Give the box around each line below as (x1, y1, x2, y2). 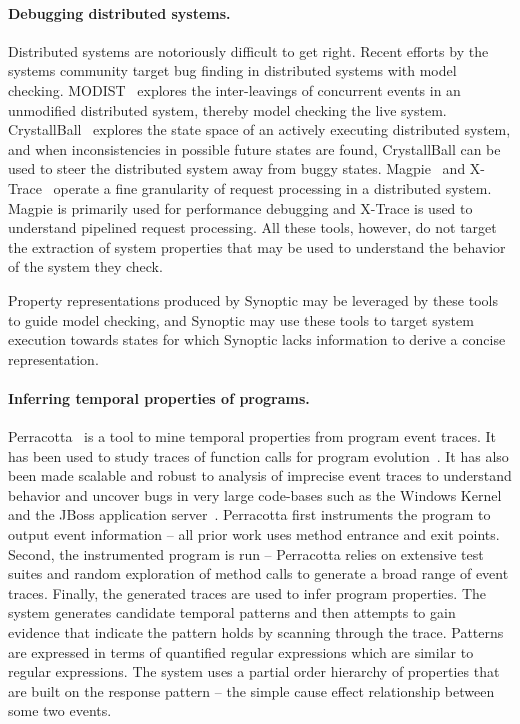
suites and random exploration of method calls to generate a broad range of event (8, 563, 509, 584)
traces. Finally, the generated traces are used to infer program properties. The (8, 582, 487, 603)
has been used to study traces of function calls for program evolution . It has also (8, 445, 509, 466)
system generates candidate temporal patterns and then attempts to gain (8, 602, 456, 623)
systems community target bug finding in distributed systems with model (8, 60, 457, 81)
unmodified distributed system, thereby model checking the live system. (8, 99, 447, 120)
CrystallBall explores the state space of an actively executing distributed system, (8, 119, 511, 140)
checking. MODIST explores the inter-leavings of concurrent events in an (8, 79, 461, 100)
